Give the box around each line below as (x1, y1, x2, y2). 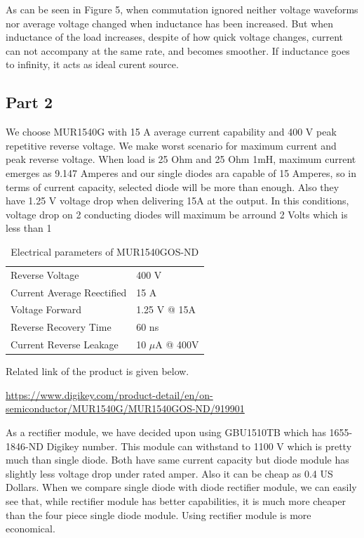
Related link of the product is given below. (6, 364, 189, 379)
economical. (6, 521, 55, 536)
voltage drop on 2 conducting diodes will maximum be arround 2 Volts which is (6, 206, 348, 221)
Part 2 (6, 91, 53, 113)
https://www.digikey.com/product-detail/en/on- (6, 387, 213, 402)
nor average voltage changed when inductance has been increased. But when (6, 15, 334, 30)
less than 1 (6, 221, 52, 235)
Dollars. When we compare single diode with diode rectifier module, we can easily (6, 480, 357, 494)
